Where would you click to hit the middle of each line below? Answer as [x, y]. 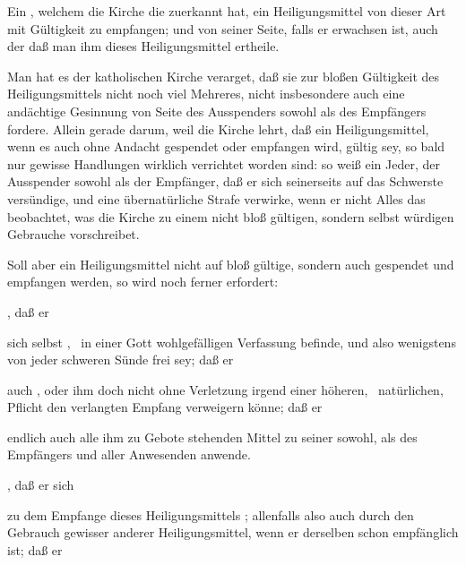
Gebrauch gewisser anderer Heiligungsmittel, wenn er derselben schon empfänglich [233, 532]
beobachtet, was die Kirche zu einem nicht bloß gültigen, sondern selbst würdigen [231, 216]
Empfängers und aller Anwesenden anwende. [129, 454]
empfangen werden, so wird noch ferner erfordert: [143, 282]
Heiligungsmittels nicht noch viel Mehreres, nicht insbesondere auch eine [206, 94]
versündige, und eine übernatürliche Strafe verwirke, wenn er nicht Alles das [216, 198]
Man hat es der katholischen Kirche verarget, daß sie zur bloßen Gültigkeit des [224, 76]
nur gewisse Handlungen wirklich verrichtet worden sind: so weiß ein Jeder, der [224, 163]
